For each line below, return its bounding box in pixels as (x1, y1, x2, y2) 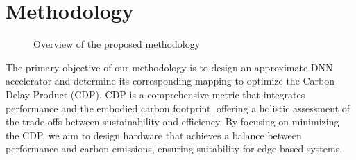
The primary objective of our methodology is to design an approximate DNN (6, 60, 333, 74)
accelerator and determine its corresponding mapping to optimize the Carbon (6, 73, 335, 88)
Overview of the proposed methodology (33, 37, 201, 51)
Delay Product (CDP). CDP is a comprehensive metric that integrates (6, 87, 305, 101)
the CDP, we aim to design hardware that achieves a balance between (6, 127, 302, 142)
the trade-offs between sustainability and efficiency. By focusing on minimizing (6, 114, 339, 129)
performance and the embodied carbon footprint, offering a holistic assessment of (6, 100, 350, 115)
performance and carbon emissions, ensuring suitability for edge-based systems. (6, 141, 343, 156)
